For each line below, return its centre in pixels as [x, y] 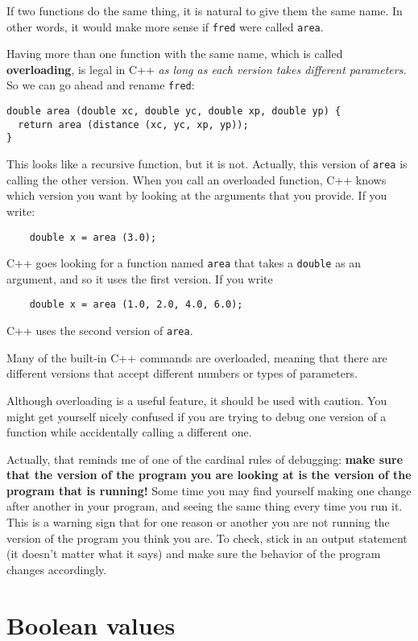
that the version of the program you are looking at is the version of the [209, 475]
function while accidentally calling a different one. [129, 432]
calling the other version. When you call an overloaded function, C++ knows [197, 179]
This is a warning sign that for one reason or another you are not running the [198, 522]
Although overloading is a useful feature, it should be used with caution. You [197, 400]
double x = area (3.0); [93, 237]
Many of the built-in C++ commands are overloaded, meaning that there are [197, 357]
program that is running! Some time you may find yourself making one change [209, 490]
